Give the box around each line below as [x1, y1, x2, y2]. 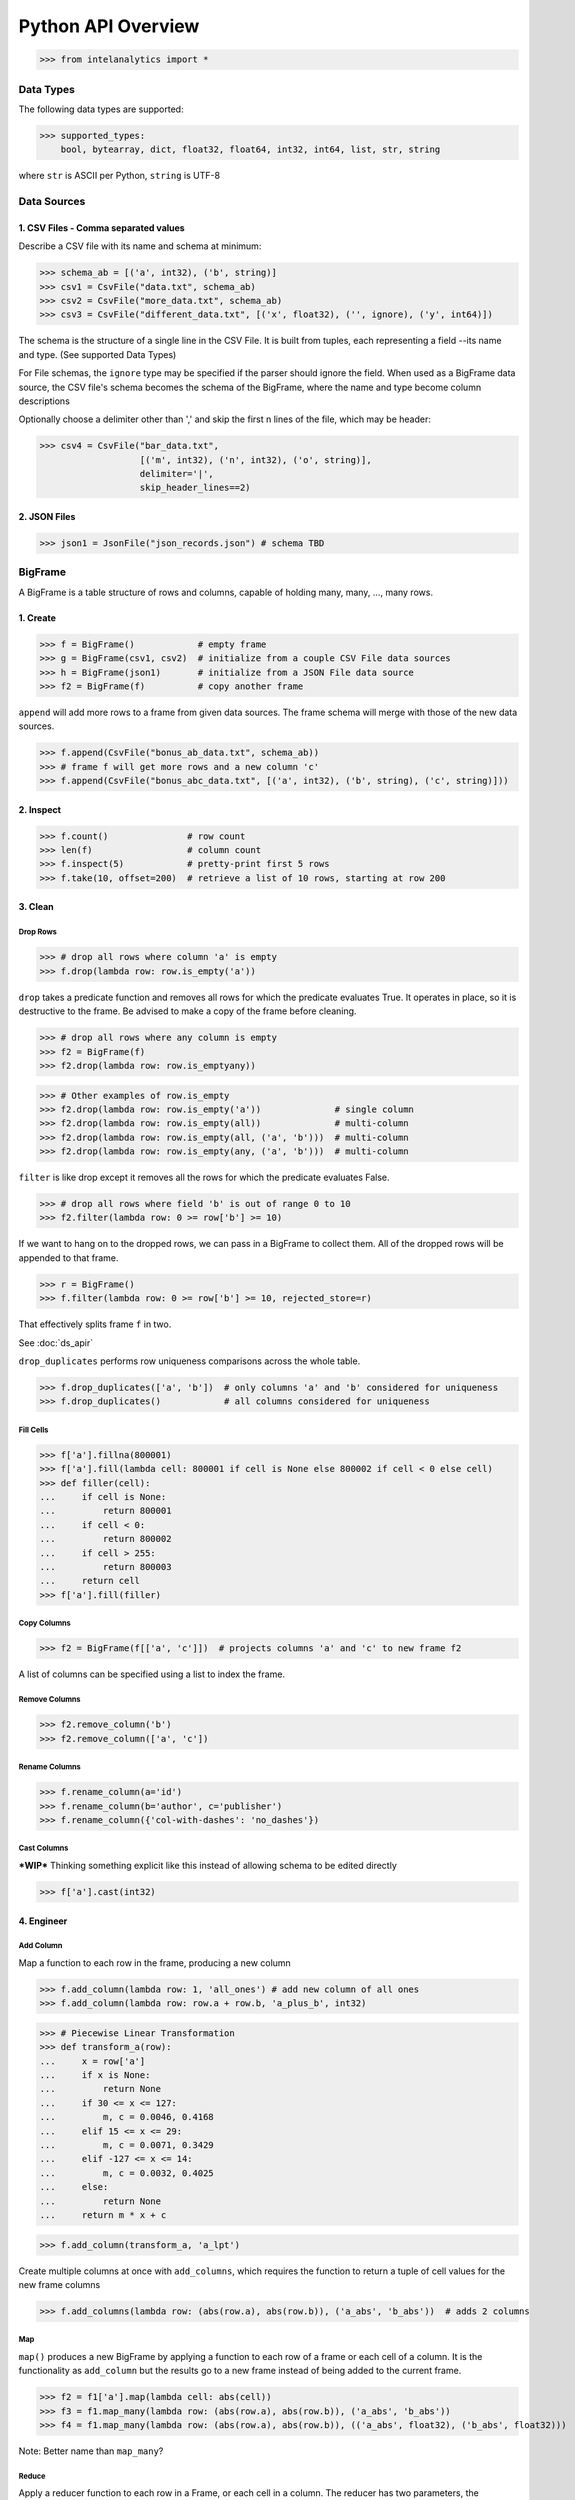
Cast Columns [18, 1843, 69, 1854]
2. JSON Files [18, 511, 76, 523]
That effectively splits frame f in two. [18, 1318, 172, 1330]
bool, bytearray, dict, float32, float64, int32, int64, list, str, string [60, 144, 441, 155]
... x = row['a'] [39, 2055, 146, 2067]
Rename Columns [18, 1762, 82, 1772]
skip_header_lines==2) [139, 482, 251, 494]
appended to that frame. [18, 1251, 119, 1264]
